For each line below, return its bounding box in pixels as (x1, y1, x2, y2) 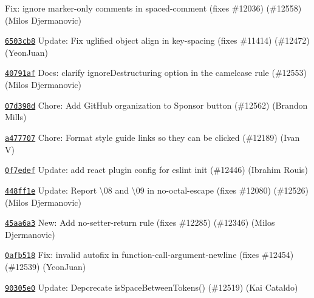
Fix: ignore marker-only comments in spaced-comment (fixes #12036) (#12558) (5, 2, 302, 14)
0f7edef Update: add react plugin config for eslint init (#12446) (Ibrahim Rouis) (5, 163, 309, 176)
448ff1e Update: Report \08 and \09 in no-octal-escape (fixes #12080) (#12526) (5, 183, 309, 196)
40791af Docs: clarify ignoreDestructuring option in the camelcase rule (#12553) (5, 66, 307, 79)
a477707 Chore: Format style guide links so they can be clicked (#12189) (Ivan (5, 130, 300, 143)
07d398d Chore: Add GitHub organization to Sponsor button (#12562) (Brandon (5, 98, 308, 111)
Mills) (5, 110, 27, 123)
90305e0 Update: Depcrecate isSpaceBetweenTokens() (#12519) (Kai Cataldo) (5, 280, 298, 293)
